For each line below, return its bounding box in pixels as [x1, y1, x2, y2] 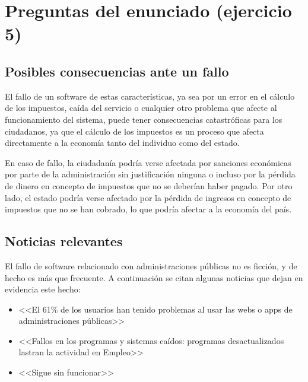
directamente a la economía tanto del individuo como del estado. [5, 136, 240, 149]
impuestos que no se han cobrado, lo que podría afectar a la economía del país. [5, 203, 292, 215]
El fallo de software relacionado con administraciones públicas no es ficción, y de [5, 259, 297, 272]
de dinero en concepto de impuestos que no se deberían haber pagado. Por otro [5, 179, 293, 192]
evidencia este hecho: [5, 283, 81, 295]
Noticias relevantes [5, 232, 123, 250]
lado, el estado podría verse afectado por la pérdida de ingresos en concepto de [5, 191, 291, 203]
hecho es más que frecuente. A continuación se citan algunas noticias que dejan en [5, 271, 303, 284]
